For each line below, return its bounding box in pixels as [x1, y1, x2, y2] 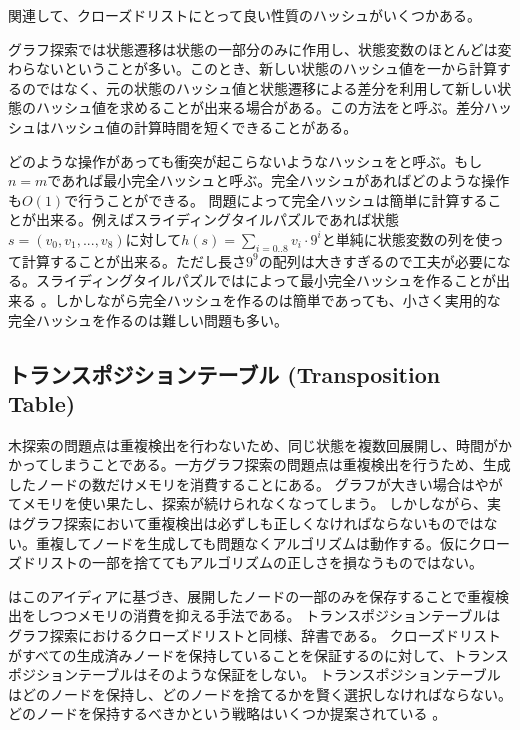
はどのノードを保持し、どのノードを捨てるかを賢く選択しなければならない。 [8, 683, 512, 704]
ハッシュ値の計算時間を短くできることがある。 [49, 116, 358, 137]
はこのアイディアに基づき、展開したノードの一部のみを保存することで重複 [8, 585, 495, 606]
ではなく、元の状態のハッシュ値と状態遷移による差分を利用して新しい [35, 77, 498, 98]
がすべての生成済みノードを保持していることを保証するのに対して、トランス [8, 644, 509, 665]
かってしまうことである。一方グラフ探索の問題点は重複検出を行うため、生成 [8, 454, 511, 475]
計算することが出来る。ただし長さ [21, 250, 246, 271]
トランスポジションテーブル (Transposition [8, 358, 441, 389]
